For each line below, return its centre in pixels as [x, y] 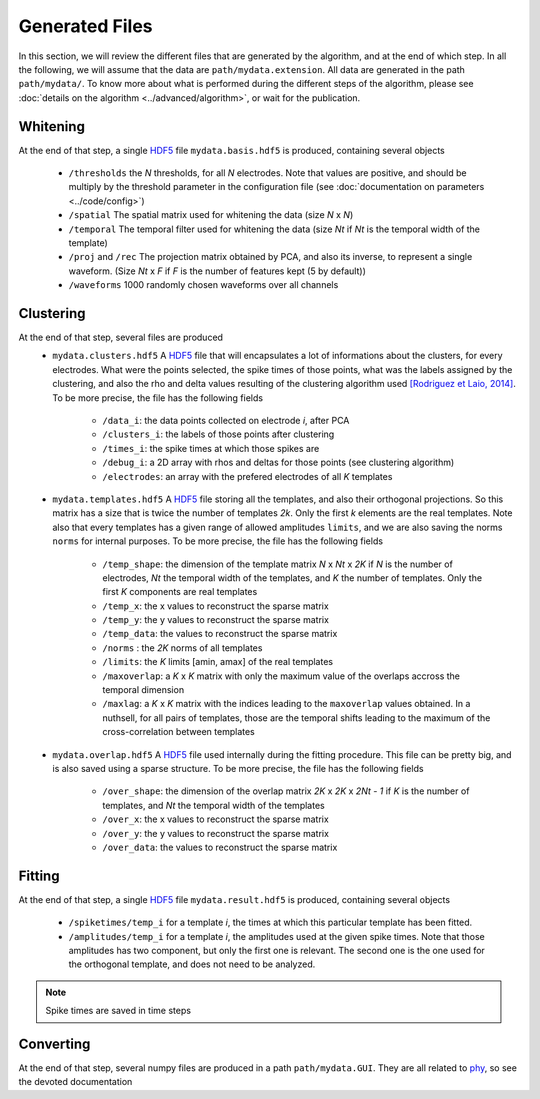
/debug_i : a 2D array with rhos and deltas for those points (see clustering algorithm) [278, 462]
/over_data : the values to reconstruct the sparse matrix [220, 847]
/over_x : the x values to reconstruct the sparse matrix [215, 819]
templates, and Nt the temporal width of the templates [213, 805]
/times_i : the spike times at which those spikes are [211, 448]
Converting [54, 1044]
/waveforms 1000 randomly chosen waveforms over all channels [203, 285]
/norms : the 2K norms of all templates [182, 647]
